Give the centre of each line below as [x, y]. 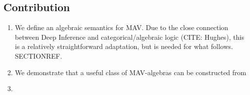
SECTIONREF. [38, 55]
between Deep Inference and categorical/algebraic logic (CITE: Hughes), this [129, 37]
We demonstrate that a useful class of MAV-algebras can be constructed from [131, 72]
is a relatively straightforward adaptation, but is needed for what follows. [124, 46]
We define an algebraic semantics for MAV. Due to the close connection [122, 27]
